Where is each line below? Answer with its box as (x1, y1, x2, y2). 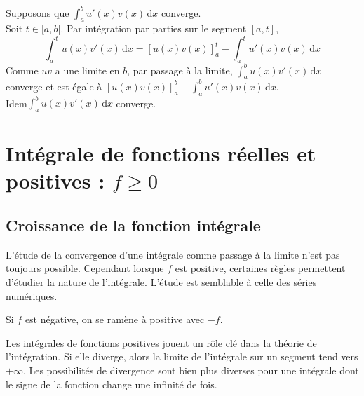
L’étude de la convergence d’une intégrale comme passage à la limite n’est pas (6, 247, 340, 261)
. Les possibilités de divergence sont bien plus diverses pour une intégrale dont (22, 363, 359, 377)
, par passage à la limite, (127, 62, 233, 77)
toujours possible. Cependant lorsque (6, 261, 164, 275)
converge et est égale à (6, 78, 102, 93)
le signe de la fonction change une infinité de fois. (6, 376, 217, 391)
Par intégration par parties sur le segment (66, 21, 247, 36)
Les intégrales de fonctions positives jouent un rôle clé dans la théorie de (6, 335, 317, 350)
